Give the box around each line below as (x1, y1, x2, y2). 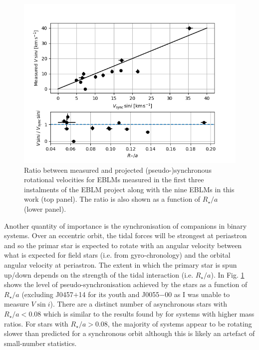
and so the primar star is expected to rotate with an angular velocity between (4, 240, 242, 250)
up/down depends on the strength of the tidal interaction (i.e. (4, 269, 194, 280)
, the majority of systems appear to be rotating (107, 318, 252, 329)
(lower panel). (24, 203, 66, 214)
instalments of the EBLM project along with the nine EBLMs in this (24, 184, 235, 194)
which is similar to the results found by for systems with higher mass (43, 308, 255, 319)
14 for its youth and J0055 (78, 289, 160, 299)
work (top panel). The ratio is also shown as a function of (24, 194, 201, 204)
